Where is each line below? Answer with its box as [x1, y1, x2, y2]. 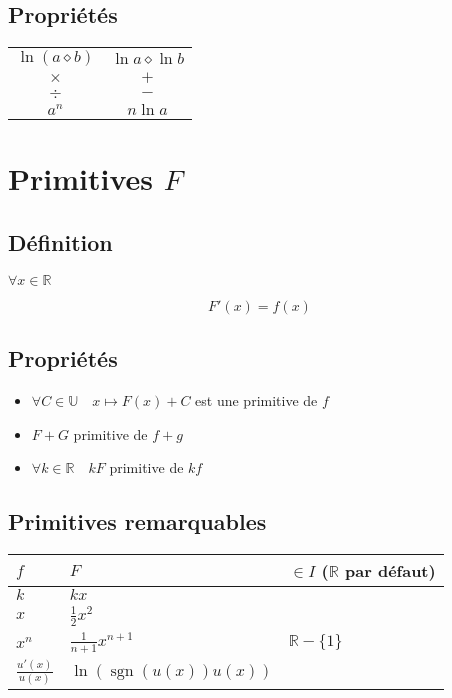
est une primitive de [195, 389, 318, 410]
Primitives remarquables [8, 506, 267, 537]
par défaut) [345, 558, 436, 582]
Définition [8, 226, 113, 257]
